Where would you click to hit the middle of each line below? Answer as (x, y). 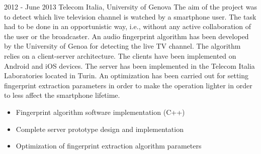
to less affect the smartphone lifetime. (62, 95)
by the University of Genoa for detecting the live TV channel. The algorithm (122, 46)
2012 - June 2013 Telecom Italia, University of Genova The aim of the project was (130, 7)
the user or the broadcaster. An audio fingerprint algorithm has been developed (126, 36)
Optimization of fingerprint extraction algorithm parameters (109, 146)
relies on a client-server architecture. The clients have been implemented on (120, 55)
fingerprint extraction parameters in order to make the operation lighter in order (128, 85)
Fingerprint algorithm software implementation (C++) (100, 112)
